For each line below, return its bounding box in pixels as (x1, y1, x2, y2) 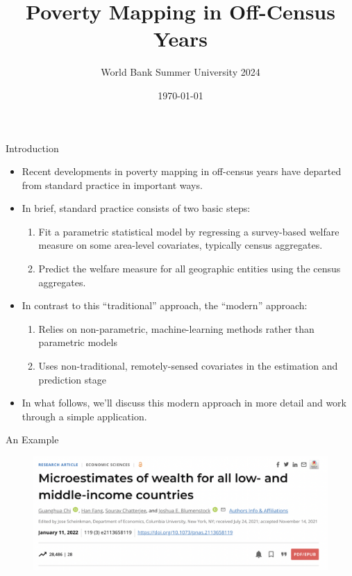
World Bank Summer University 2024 (101, 65, 260, 79)
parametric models (38, 335, 117, 349)
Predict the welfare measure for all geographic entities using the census (38, 261, 341, 276)
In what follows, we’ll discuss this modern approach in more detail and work (22, 395, 347, 410)
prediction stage (38, 372, 106, 386)
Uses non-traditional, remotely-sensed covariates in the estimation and (38, 359, 338, 373)
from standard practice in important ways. (22, 177, 203, 192)
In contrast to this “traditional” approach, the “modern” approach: (22, 298, 308, 313)
